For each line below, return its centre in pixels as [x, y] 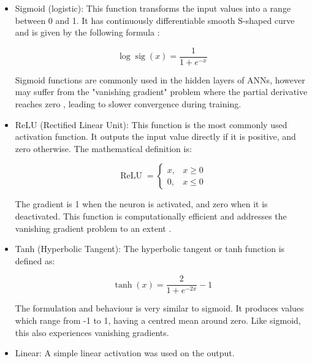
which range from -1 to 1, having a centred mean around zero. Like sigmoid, [158, 320]
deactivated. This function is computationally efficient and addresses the [151, 216]
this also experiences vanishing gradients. [92, 332]
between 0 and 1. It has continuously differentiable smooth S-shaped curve [155, 20]
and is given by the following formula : [87, 32]
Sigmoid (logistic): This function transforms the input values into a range [153, 8]
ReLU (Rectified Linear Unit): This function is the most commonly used [151, 124]
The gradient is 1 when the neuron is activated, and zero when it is [141, 204]
